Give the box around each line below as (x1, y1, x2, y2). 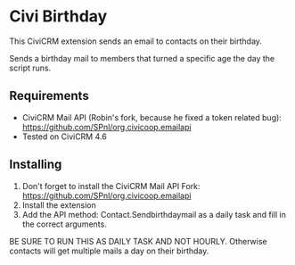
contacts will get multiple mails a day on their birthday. (9, 245, 209, 256)
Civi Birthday (9, 6, 108, 27)
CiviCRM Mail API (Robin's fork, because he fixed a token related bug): (21, 112, 283, 122)
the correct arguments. (21, 219, 107, 229)
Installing (9, 157, 62, 172)
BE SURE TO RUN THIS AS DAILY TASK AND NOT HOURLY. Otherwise (9, 236, 267, 246)
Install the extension (21, 199, 96, 211)
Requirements (9, 88, 89, 104)
